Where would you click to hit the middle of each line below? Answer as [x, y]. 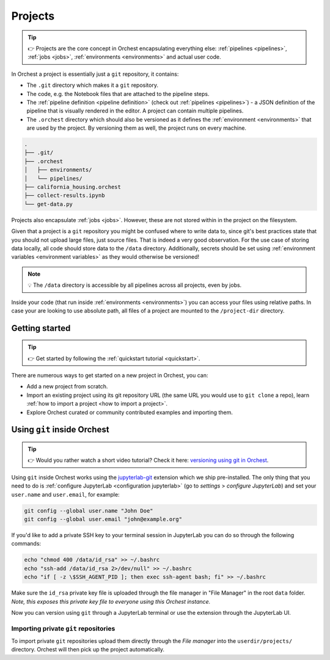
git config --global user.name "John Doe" [89, 510]
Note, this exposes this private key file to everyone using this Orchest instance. [111, 601]
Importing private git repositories [63, 628]
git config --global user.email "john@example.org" [103, 519]
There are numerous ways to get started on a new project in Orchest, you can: [110, 376]
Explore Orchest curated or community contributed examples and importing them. [130, 412]
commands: [26, 544]
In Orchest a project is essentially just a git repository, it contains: [95, 74]
